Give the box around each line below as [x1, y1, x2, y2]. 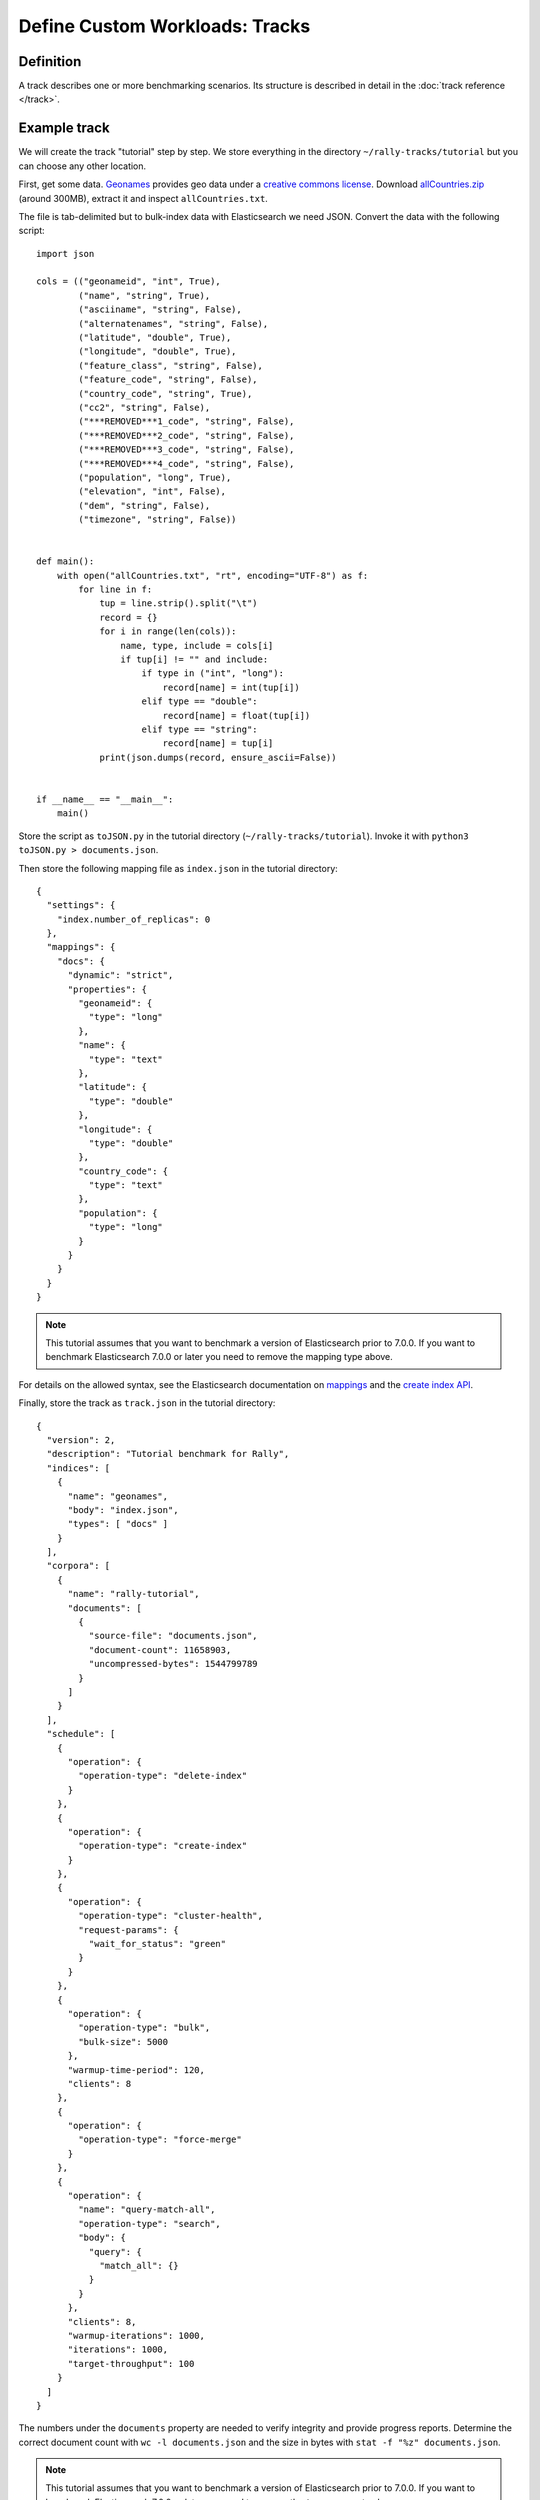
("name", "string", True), [78, 290, 211, 301]
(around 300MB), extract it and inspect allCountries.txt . [18, 192, 269, 204]
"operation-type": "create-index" [78, 1840, 248, 1852]
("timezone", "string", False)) [78, 514, 237, 525]
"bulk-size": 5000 [78, 2036, 169, 2047]
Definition [18, 53, 82, 70]
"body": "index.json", [67, 1504, 179, 1515]
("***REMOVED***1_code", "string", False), [78, 416, 295, 427]
